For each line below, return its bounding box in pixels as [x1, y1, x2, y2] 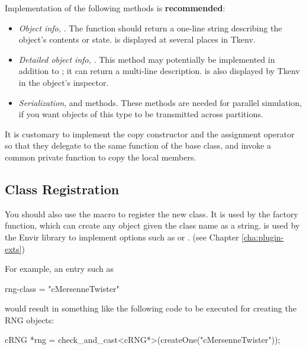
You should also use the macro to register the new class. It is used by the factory [5, 207, 298, 220]
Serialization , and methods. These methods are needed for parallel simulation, [18, 96, 302, 108]
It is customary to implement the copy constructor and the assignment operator [5, 127, 295, 140]
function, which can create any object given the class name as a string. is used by [5, 219, 300, 232]
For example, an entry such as [5, 262, 114, 275]
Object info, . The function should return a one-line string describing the [18, 21, 282, 34]
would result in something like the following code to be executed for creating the [5, 302, 297, 314]
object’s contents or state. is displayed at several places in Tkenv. [18, 33, 256, 46]
